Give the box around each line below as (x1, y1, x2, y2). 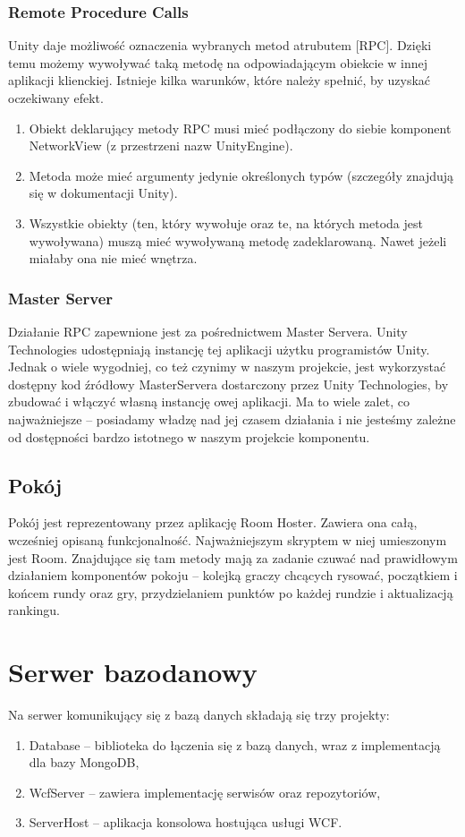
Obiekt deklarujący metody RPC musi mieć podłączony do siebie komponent (29, 118, 452, 137)
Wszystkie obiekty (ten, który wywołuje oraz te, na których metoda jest (29, 213, 423, 232)
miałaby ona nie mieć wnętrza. (29, 249, 198, 268)
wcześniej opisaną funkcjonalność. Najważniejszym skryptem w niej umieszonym (8, 530, 447, 549)
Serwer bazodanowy (8, 653, 258, 690)
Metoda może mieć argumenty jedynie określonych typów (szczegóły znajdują (29, 166, 454, 184)
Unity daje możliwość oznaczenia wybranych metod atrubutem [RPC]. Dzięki (8, 36, 432, 55)
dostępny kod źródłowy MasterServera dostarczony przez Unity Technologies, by (8, 374, 449, 393)
